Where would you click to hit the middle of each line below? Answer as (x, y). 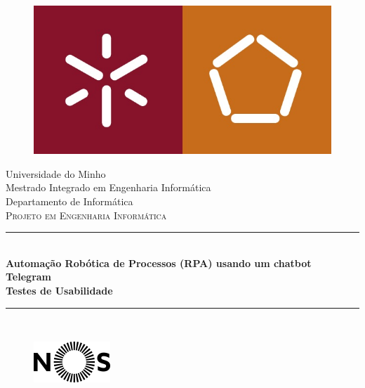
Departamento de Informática (69, 201)
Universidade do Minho (56, 173)
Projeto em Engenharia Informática (86, 215)
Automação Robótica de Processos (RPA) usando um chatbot (159, 263)
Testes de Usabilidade (59, 291)
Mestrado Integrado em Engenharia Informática (108, 187)
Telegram (29, 277)
